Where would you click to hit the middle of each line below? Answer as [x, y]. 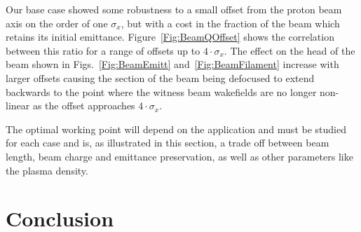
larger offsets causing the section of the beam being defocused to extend [160, 77]
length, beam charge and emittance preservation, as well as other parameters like [179, 156]
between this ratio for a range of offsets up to [103, 50]
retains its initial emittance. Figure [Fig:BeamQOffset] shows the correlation [170, 37]
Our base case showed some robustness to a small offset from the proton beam [174, 9]
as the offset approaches [84, 105]
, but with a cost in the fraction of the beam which [230, 23]
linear [18, 105]
